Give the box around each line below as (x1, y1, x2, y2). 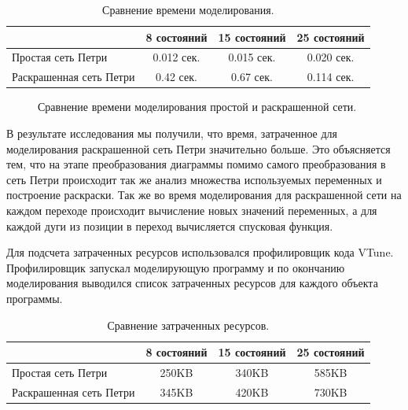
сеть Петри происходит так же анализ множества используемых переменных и (6, 171, 382, 187)
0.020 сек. (307, 49, 355, 65)
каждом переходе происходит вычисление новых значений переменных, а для (6, 201, 377, 218)
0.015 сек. (228, 49, 276, 65)
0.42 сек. (156, 68, 197, 85)
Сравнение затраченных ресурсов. (107, 316, 270, 333)
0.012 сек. (153, 49, 200, 65)
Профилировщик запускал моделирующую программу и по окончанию (6, 259, 345, 275)
